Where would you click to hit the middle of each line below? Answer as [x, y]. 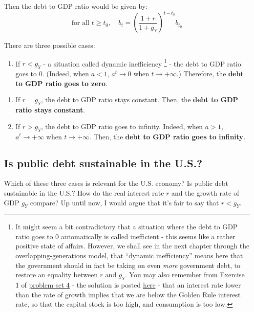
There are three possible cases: [50, 45]
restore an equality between [56, 275]
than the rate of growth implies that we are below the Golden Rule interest [128, 294]
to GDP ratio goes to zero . [61, 83]
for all [80, 23]
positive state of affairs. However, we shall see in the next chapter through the [132, 246]
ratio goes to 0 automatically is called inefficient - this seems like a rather [125, 236]
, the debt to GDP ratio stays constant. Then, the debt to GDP [139, 100]
